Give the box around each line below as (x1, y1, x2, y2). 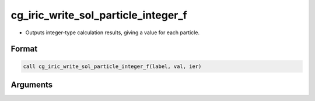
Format (10, 44, 38, 54)
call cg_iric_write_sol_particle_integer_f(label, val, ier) (23, 63, 202, 70)
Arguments (10, 80, 53, 89)
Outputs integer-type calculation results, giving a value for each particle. (25, 29, 200, 36)
